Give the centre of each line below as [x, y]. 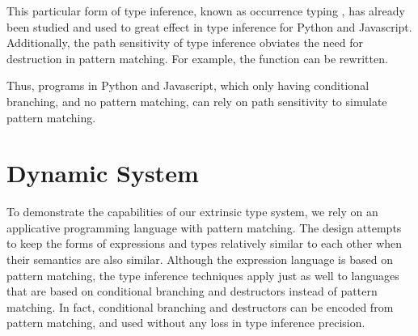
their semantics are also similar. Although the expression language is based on [200, 259]
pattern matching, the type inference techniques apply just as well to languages [203, 275]
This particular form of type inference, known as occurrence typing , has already [206, 11]
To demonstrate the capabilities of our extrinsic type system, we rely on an [192, 212]
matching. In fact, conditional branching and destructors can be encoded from [200, 306]
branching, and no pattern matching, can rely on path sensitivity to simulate [197, 101]
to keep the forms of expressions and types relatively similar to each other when [205, 243]
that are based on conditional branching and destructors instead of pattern [192, 291]
